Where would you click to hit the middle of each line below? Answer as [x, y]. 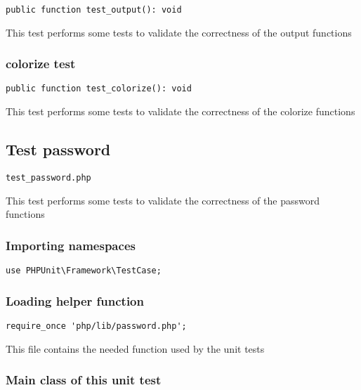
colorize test [41, 64]
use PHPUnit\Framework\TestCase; [84, 270]
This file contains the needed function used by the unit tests [135, 348]
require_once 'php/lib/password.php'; [96, 326]
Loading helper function [75, 300]
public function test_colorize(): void [99, 89]
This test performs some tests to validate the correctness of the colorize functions [180, 111]
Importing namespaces [71, 245]
